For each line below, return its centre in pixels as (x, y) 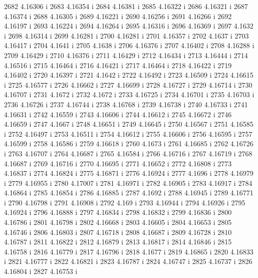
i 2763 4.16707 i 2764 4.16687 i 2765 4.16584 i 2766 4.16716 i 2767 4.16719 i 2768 (128, 153)
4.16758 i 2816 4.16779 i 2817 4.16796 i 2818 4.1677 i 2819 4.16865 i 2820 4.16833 (129, 251)
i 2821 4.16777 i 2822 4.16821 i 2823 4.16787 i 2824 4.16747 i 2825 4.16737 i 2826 (128, 261)
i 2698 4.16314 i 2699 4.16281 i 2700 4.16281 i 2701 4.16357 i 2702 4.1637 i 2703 (126, 35)
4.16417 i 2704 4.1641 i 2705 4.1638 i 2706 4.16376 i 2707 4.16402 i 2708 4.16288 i (129, 45)
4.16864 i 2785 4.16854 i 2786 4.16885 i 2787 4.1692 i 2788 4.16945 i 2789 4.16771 (129, 193)
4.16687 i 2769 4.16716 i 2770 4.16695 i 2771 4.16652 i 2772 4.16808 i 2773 (118, 163)
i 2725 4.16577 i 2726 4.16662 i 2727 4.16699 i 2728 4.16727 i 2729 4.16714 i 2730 (128, 84)
